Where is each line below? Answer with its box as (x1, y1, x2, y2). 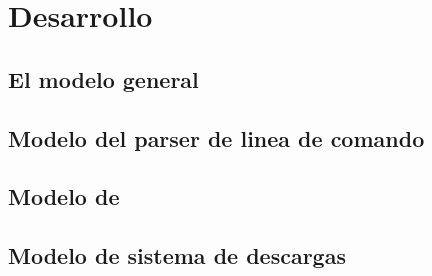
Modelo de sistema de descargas (8, 240, 346, 271)
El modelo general (8, 63, 199, 94)
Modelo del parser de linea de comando (8, 122, 425, 153)
